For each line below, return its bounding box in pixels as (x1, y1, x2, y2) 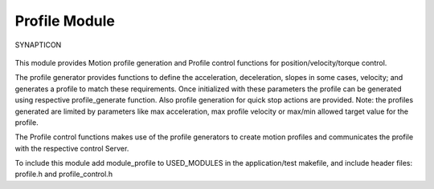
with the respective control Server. (14, 143, 129, 153)
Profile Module (14, 12, 116, 30)
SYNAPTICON (14, 40, 62, 50)
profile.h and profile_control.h (14, 169, 113, 179)
